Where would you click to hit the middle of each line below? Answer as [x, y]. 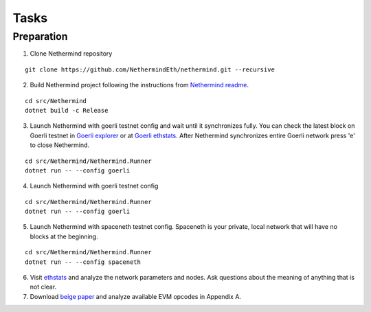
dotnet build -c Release [67, 110]
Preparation [40, 36]
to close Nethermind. [59, 145]
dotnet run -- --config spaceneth [83, 262]
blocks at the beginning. [64, 236]
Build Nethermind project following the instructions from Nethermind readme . [139, 85]
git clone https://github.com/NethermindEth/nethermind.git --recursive [150, 69]
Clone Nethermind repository [71, 54]
